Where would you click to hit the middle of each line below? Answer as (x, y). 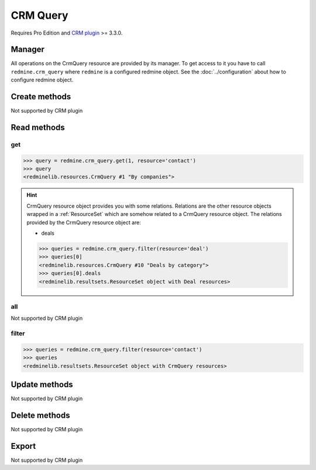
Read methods (38, 127)
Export (23, 446)
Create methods (41, 97)
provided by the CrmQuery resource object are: (84, 222)
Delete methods (40, 415)
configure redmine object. (42, 80)
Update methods (42, 385)
